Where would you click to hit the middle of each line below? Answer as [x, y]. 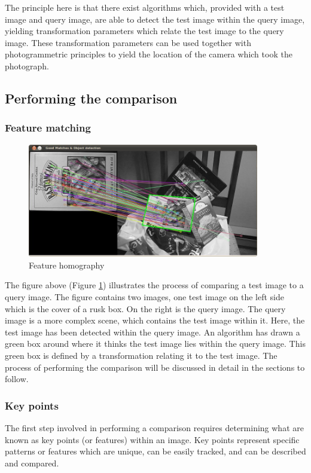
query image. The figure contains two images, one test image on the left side [144, 296]
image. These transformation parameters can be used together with [128, 42]
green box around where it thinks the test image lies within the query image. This [155, 344]
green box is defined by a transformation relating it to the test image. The [141, 355]
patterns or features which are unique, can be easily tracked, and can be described [155, 451]
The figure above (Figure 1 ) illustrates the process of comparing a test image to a [154, 285]
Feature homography [67, 265]
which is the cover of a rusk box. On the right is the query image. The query [145, 308]
